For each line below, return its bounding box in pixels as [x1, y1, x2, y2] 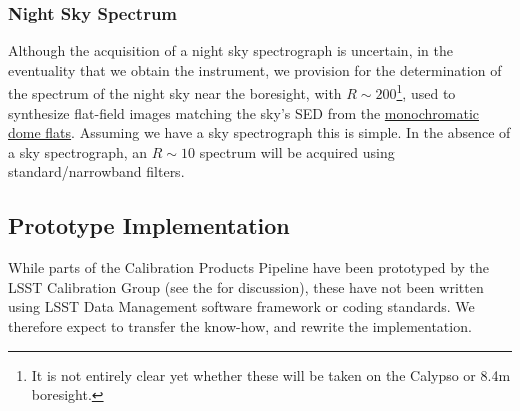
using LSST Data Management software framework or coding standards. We [8, 296, 475, 317]
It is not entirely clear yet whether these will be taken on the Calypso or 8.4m [31, 364, 511, 385]
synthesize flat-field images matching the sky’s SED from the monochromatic [8, 102, 479, 123]
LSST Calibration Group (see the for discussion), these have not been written [8, 276, 484, 297]
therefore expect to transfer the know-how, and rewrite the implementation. [8, 316, 472, 337]
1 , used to [396, 80, 456, 104]
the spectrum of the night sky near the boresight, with [8, 83, 342, 104]
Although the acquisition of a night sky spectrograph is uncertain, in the [8, 40, 453, 61]
